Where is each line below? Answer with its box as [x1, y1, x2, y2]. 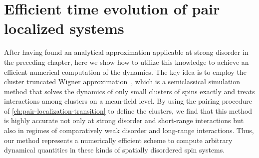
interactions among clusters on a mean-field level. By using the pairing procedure [4, 96, 252, 106]
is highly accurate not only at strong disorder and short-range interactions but [4, 115, 244, 126]
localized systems [4, 18, 124, 38]
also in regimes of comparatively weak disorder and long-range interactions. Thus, [4, 125, 254, 136]
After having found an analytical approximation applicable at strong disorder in [4, 47, 249, 57]
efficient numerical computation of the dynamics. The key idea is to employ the [4, 66, 247, 77]
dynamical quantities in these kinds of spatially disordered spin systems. [4, 145, 225, 155]
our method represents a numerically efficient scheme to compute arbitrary [4, 135, 233, 145]
